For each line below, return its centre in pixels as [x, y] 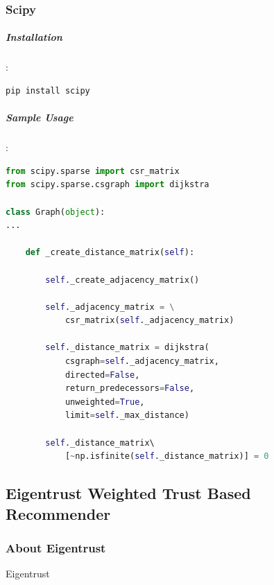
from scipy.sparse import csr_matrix [93, 171]
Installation [34, 37]
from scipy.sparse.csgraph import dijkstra [108, 185]
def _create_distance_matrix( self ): [110, 253]
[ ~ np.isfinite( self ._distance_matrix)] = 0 [167, 456]
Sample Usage [40, 117]
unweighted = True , [105, 402]
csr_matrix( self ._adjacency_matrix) [149, 321]
